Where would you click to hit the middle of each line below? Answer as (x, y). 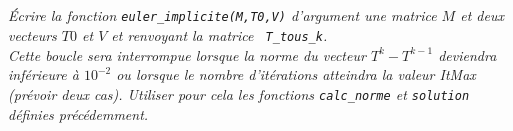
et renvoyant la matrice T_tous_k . (219, 35)
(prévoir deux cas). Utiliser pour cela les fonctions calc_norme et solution (239, 93)
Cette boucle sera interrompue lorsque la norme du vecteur (187, 54)
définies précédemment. (78, 113)
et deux (482, 15)
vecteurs (32, 35)
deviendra (467, 54)
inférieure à (43, 74)
